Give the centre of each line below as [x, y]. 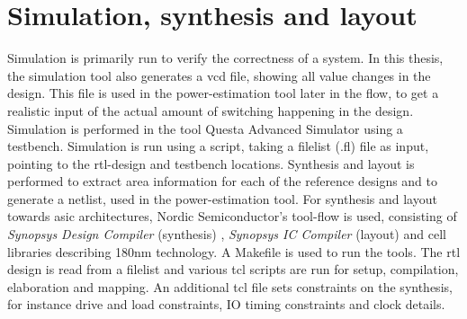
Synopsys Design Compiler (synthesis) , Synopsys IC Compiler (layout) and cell [227, 234]
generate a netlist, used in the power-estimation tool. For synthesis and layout [222, 198]
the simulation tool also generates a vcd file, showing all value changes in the [219, 75]
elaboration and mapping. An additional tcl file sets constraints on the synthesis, [230, 286]
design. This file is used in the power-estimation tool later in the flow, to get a [223, 93]
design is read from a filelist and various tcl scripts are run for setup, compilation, [233, 269]
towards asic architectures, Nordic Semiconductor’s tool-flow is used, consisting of [232, 216]
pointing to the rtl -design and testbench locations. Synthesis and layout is [211, 163]
